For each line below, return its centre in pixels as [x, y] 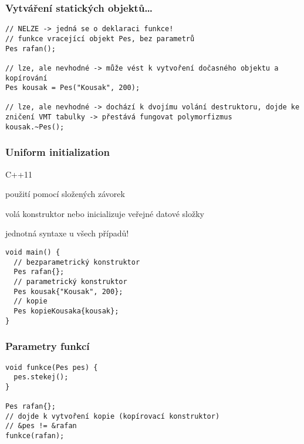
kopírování [26, 78]
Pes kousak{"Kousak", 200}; [68, 291]
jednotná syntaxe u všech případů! [67, 233]
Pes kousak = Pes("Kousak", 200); [73, 88]
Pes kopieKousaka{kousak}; [66, 311]
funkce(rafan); [35, 436]
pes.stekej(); [41, 377]
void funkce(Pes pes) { [52, 367]
